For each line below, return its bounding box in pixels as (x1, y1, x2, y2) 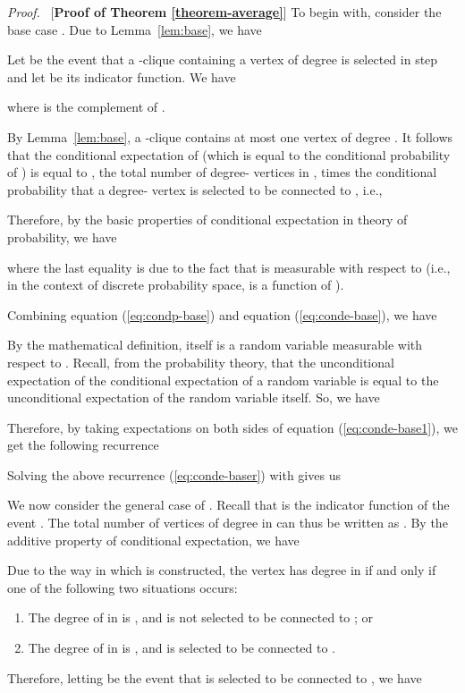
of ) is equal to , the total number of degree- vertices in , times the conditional (7, 163, 437, 182)
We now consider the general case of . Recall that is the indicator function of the (7, 495, 450, 514)
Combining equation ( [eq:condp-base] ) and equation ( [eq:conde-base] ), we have (7, 305, 437, 324)
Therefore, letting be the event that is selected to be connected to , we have (7, 668, 422, 687)
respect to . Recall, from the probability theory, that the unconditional (7, 352, 394, 371)
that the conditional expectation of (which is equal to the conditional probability (7, 145, 451, 164)
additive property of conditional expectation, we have (7, 530, 300, 549)
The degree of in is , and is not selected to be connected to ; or (28, 608, 374, 627)
